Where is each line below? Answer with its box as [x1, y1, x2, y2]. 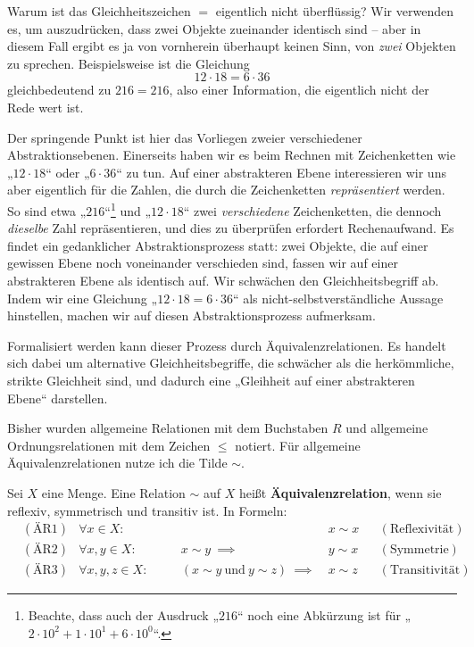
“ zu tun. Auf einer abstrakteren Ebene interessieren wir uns [116, 162, 446, 181]
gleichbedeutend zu [7, 80, 112, 99]
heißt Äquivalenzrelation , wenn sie [238, 483, 442, 502]
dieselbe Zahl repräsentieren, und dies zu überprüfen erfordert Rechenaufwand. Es [7, 219, 454, 237]
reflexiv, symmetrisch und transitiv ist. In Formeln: [7, 501, 287, 519]
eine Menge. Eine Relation [41, 483, 186, 502]
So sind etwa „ [7, 201, 87, 220]
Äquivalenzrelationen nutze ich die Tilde [7, 453, 228, 472]
